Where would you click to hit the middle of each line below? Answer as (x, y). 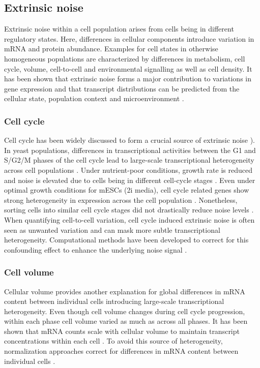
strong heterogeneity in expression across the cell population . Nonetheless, (121, 200)
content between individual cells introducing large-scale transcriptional (114, 301)
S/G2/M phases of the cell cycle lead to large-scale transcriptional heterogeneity (129, 160)
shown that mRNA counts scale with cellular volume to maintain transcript (122, 331)
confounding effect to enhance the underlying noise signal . (96, 249)
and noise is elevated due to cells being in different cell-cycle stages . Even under (130, 180)
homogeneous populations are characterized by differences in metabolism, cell (125, 58)
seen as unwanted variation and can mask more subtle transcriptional (112, 229)
